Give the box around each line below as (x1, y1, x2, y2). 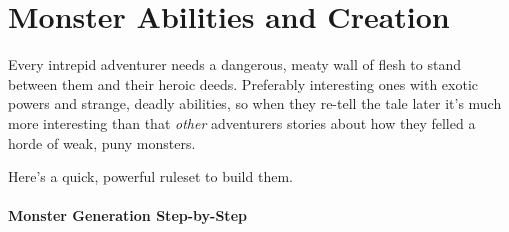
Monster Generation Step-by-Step (8, 205, 247, 226)
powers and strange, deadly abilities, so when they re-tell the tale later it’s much (8, 93, 502, 114)
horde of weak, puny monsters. (8, 132, 196, 153)
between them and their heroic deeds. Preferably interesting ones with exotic (8, 73, 478, 94)
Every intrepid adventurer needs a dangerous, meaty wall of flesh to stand (8, 54, 461, 75)
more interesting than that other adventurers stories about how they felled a (8, 112, 476, 133)
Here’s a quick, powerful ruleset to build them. (8, 166, 293, 187)
